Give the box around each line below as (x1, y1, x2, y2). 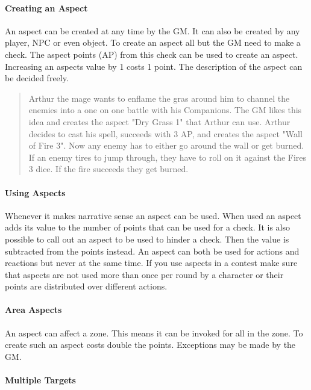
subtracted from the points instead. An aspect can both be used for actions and (5, 244, 300, 257)
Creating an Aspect (5, 1, 88, 14)
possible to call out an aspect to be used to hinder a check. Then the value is (5, 232, 289, 245)
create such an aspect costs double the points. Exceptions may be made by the (5, 338, 296, 351)
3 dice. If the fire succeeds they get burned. (28, 162, 189, 175)
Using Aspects (5, 186, 66, 199)
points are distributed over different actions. (5, 280, 168, 292)
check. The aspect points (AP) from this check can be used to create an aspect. (5, 48, 298, 60)
